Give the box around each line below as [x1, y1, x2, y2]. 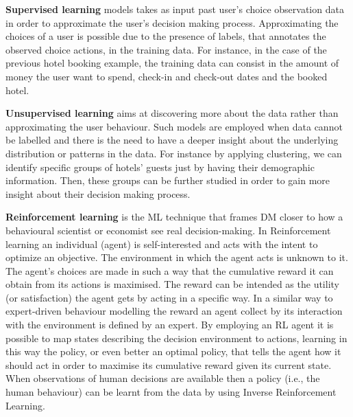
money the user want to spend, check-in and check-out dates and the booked [5, 69, 328, 83]
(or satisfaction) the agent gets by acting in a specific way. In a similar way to [5, 290, 333, 304]
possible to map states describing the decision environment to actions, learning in [5, 330, 348, 345]
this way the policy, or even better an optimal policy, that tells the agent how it [5, 344, 341, 359]
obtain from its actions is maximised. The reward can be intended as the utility [5, 277, 339, 291]
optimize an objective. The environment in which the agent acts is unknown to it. [5, 250, 348, 264]
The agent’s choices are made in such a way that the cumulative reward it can [5, 263, 334, 278]
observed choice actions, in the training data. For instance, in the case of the [5, 42, 327, 56]
